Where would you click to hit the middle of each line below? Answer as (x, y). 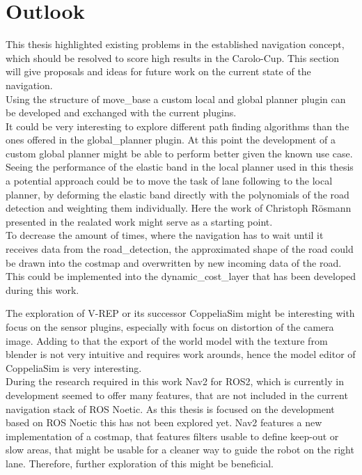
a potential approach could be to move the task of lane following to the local (169, 181)
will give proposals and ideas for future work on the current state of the (158, 71)
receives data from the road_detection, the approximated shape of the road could (180, 249)
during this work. (42, 289)
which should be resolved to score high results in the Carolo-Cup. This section (173, 57)
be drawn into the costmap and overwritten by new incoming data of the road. (174, 262)
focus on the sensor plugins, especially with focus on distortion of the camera (170, 327)
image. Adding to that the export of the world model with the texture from (167, 340)
